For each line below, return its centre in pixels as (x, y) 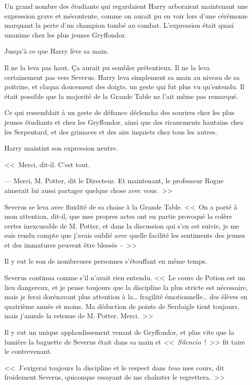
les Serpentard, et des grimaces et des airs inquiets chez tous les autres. (111, 131)
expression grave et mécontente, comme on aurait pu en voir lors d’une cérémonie (126, 15)
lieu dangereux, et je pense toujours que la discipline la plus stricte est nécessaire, (126, 287)
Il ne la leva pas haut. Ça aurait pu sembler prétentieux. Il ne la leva (107, 67)
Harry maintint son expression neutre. (61, 148)
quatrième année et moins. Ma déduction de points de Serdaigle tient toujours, (122, 306)
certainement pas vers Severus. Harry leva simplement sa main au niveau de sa (122, 77)
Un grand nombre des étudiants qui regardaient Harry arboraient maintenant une (126, 6)
